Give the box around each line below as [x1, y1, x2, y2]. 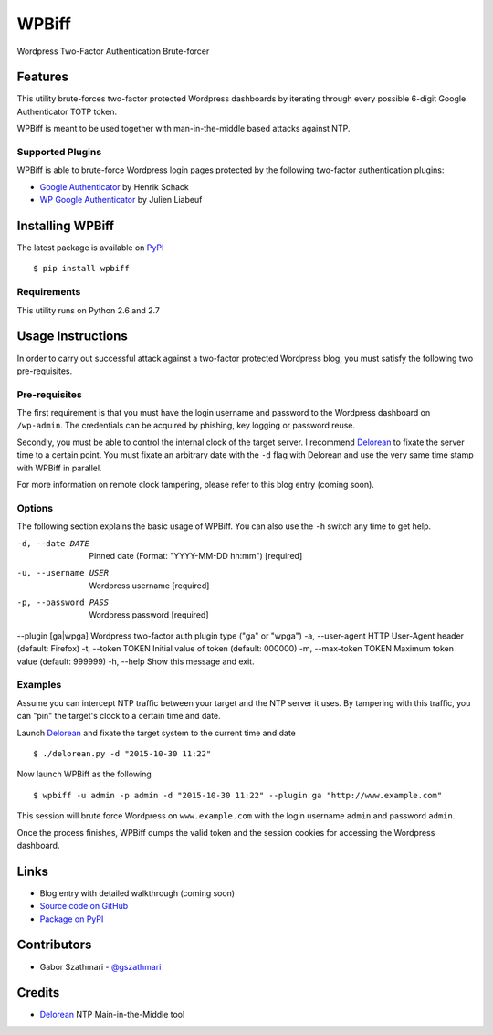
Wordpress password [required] [89, 609, 209, 620]
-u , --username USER [16, 567, 110, 578]
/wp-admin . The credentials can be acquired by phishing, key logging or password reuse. [16, 420, 356, 431]
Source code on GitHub [39, 901, 129, 912]
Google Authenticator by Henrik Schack [39, 181, 189, 192]
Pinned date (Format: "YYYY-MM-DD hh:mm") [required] [89, 550, 303, 561]
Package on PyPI [39, 914, 104, 924]
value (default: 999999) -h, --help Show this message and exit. [16, 656, 255, 667]
